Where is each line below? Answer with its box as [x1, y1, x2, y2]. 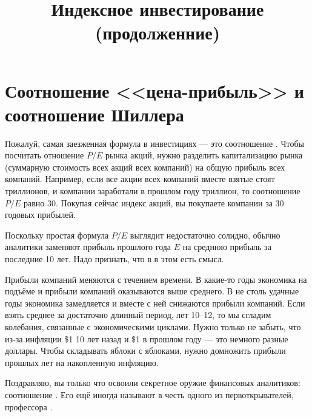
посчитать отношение [5, 149, 84, 161]
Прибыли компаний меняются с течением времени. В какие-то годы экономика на [5, 273, 307, 285]
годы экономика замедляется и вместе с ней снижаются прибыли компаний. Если [5, 296, 305, 309]
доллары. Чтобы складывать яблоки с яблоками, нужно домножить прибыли [5, 344, 286, 357]
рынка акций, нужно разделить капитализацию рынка [105, 149, 303, 161]
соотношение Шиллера [5, 101, 184, 126]
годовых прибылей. [5, 208, 76, 221]
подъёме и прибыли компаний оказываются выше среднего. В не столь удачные [5, 285, 299, 297]
